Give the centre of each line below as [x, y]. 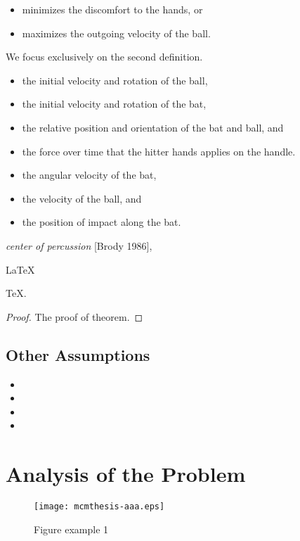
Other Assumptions [78, 354]
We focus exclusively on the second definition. [104, 57]
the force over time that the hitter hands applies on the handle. [159, 151]
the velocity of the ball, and [82, 198]
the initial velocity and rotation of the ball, [115, 80]
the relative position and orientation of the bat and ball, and [153, 127]
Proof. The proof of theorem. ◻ [74, 316]
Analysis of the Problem [126, 474]
